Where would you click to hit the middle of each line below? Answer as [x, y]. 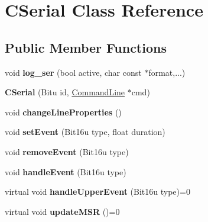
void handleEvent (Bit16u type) [66, 171]
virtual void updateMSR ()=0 [62, 211]
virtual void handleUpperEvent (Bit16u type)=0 [97, 192]
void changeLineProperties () [63, 112]
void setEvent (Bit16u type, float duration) [85, 132]
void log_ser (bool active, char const [73, 72]
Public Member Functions [86, 47]
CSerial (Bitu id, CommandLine [65, 92]
